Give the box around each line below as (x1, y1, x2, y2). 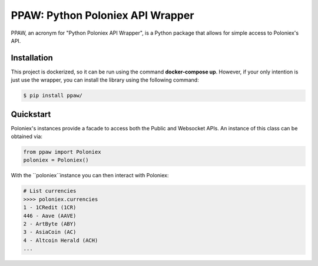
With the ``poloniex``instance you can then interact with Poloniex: (11, 172, 169, 179)
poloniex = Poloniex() (23, 157, 89, 164)
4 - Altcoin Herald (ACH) (23, 237, 98, 244)
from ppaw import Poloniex (23, 149, 101, 156)
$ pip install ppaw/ (23, 92, 82, 99)
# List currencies (23, 188, 77, 194)
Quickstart (11, 109, 51, 119)
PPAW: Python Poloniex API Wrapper (11, 9, 194, 22)
